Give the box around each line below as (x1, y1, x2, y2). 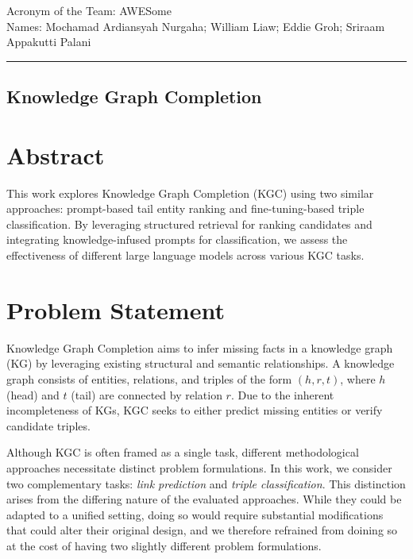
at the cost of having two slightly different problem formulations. (6, 537, 322, 553)
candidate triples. (6, 417, 91, 434)
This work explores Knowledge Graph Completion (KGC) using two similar (6, 184, 374, 201)
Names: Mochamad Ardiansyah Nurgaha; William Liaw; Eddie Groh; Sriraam (6, 17, 385, 34)
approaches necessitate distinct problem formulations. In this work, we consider (6, 459, 392, 476)
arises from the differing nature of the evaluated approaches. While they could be (6, 491, 402, 507)
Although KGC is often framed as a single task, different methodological (6, 444, 359, 461)
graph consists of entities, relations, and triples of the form (6, 370, 292, 387)
